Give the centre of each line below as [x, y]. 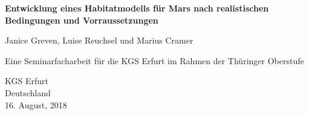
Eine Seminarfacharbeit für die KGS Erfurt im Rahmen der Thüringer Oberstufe [154, 60]
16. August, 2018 [36, 104]
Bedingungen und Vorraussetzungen [82, 20]
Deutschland [28, 92]
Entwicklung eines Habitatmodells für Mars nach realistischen [137, 8]
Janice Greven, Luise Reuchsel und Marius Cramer [99, 40]
